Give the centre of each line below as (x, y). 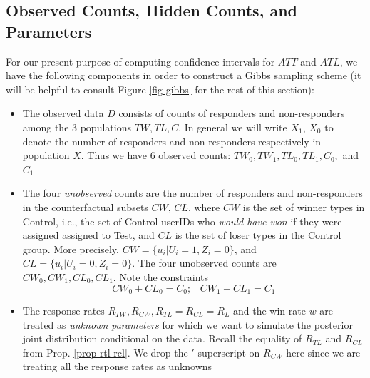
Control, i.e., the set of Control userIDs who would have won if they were (182, 221)
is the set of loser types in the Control (258, 235)
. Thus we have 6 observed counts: (156, 155)
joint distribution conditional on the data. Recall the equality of (162, 338)
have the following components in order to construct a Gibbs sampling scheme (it (184, 75)
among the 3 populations (77, 127)
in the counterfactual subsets (85, 206)
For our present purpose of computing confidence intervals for (140, 61)
